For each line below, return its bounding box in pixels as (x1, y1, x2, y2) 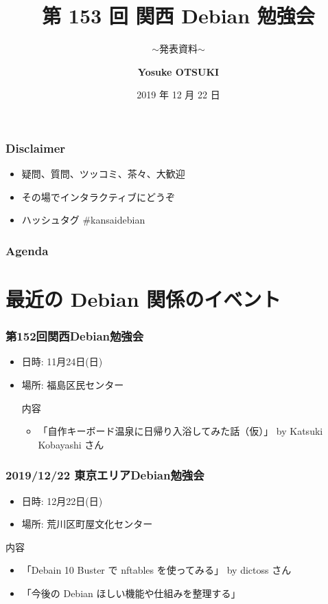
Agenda (5, 241, 49, 259)
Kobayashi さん (38, 437, 104, 451)
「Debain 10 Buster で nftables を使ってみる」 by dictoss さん (21, 563, 292, 577)
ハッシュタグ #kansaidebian (21, 213, 145, 227)
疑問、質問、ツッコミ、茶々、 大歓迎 (21, 166, 185, 181)
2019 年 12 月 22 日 (137, 87, 220, 102)
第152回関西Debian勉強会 (5, 327, 144, 345)
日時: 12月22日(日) (21, 493, 103, 508)
